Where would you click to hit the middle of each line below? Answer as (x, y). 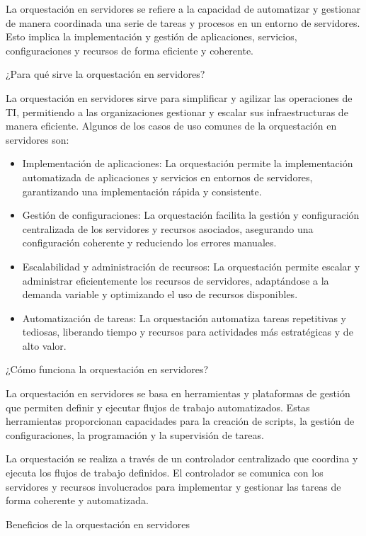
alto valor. (44, 345)
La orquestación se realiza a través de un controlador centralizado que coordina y (182, 458)
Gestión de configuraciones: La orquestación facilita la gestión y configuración (191, 215)
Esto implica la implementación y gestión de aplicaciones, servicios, (151, 36)
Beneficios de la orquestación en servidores (98, 524)
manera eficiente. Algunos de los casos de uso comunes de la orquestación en (171, 126)
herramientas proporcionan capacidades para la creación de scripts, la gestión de (180, 421)
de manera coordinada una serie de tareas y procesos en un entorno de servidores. (183, 22)
